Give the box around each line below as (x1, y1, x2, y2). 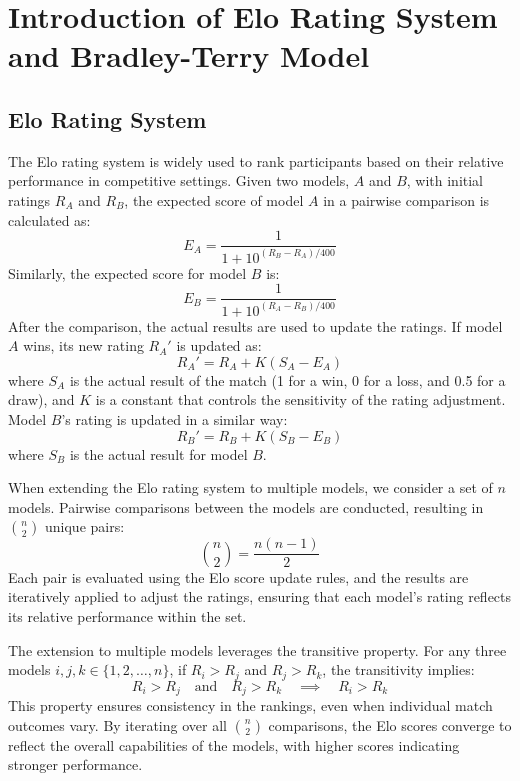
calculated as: (8, 209, 91, 230)
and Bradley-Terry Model (8, 35, 370, 76)
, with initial (406, 170, 484, 191)
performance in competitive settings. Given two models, (8, 170, 350, 191)
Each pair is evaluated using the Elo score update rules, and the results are (8, 566, 469, 587)
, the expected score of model (124, 189, 304, 210)
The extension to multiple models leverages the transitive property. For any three (8, 639, 507, 660)
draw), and (8, 389, 75, 410)
